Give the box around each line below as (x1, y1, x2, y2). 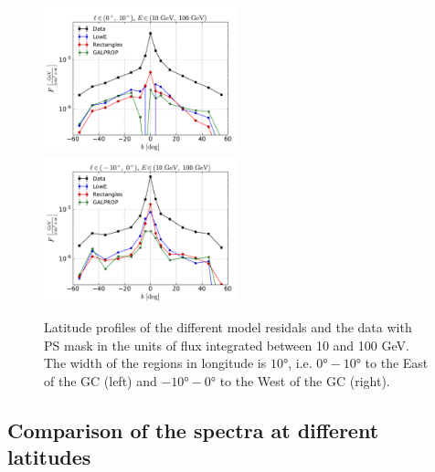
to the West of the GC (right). (219, 371, 390, 390)
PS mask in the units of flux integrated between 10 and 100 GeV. (44, 335, 409, 354)
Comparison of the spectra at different (7, 415, 379, 444)
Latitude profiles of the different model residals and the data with (44, 318, 412, 337)
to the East (365, 353, 429, 372)
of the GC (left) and (44, 371, 157, 390)
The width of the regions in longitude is (44, 353, 267, 372)
